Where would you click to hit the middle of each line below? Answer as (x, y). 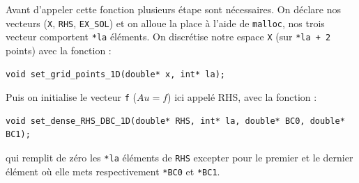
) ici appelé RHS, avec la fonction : (242, 97)
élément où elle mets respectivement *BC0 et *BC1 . (113, 171)
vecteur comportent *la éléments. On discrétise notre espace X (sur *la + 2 (168, 37)
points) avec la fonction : (59, 50)
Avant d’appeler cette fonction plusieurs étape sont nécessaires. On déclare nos (173, 9)
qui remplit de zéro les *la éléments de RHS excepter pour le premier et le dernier (179, 157)
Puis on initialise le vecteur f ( (71, 97)
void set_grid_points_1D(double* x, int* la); (115, 74)
